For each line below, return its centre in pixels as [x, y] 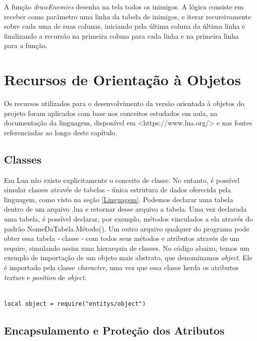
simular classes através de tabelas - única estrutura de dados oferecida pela [118, 190]
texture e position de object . [45, 277]
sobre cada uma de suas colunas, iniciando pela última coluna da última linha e [125, 26]
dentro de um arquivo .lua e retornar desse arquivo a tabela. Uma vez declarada [126, 209]
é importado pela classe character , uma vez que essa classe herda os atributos [121, 267]
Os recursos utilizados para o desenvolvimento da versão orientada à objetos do [124, 103]
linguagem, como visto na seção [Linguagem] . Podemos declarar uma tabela [119, 199]
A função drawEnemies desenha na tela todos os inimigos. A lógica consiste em [124, 6]
